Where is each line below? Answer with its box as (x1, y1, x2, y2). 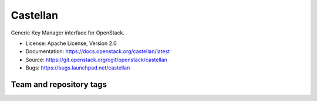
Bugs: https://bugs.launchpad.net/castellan (25, 64, 130, 71)
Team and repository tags (11, 79, 107, 89)
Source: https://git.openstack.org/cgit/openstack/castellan (25, 56, 167, 63)
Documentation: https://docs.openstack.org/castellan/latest (25, 48, 170, 55)
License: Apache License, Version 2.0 (25, 40, 117, 47)
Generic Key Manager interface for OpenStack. (11, 29, 124, 36)
